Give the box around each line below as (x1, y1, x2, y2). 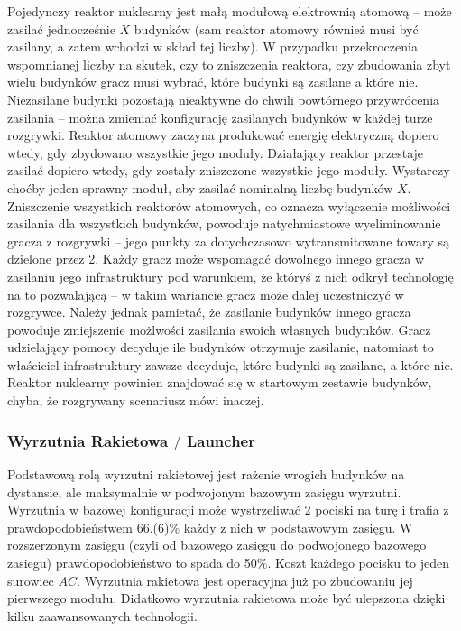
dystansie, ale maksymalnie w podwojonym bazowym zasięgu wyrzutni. (7, 482, 401, 501)
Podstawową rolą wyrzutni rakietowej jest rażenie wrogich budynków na (7, 464, 405, 483)
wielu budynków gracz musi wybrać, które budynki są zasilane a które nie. (7, 72, 419, 91)
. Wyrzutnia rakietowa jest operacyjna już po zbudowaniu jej (77, 571, 413, 589)
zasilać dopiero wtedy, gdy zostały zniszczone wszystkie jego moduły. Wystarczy (7, 161, 450, 180)
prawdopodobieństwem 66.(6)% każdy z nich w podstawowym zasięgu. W (7, 517, 413, 536)
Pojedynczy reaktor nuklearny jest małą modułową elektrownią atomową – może (7, 2, 452, 20)
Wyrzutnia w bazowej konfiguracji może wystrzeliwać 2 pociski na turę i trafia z (7, 500, 449, 519)
